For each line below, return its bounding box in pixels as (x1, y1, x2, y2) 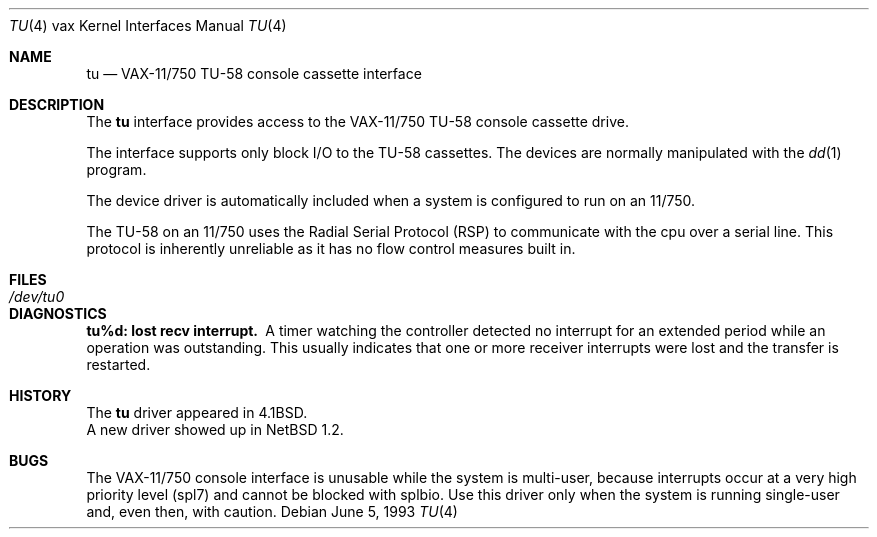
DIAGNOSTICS (9, 305, 107, 322)
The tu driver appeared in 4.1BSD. (86, 404, 308, 421)
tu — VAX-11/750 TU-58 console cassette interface (86, 65, 422, 82)
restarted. (86, 356, 151, 373)
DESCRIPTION (9, 96, 105, 113)
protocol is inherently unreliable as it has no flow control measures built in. (86, 240, 576, 257)
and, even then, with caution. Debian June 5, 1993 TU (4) (86, 503, 458, 520)
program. (86, 161, 147, 178)
